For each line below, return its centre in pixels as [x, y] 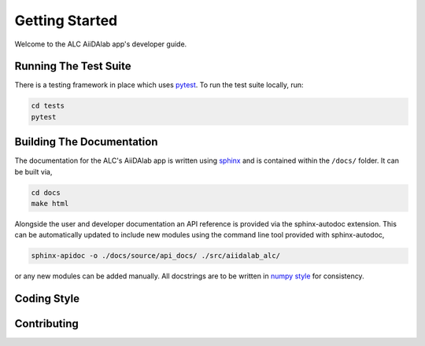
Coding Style [47, 299]
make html [50, 204]
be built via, [33, 171]
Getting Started [66, 20]
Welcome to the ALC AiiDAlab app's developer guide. [101, 44]
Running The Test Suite [73, 66]
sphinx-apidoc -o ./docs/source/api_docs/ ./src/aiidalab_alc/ [156, 256]
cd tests [48, 106]
